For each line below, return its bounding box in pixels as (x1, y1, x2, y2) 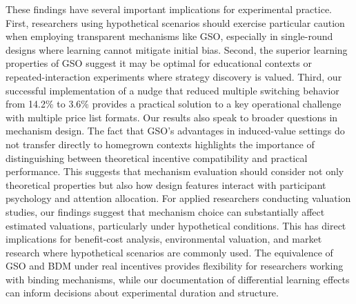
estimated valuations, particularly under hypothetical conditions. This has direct (6, 218, 346, 232)
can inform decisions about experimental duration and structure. (6, 285, 279, 300)
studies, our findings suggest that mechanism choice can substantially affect (6, 204, 325, 219)
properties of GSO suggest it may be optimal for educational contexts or (6, 56, 312, 70)
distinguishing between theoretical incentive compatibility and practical (6, 150, 308, 165)
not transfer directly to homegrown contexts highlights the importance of (6, 136, 315, 151)
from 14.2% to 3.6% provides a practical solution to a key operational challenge (6, 97, 342, 111)
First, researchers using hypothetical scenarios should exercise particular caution (6, 15, 345, 30)
